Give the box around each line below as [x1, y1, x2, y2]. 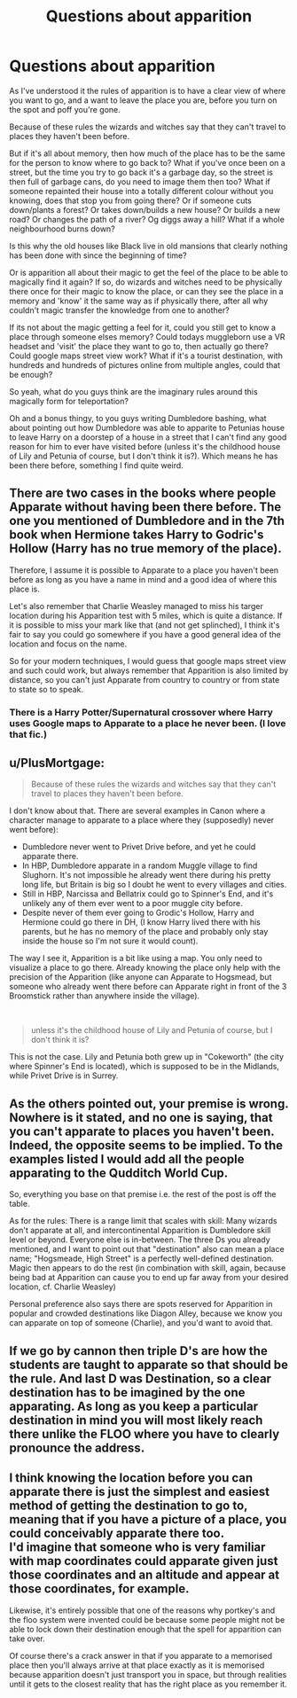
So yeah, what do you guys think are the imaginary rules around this [9, 386, 259, 396]
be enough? [9, 369, 53, 380]
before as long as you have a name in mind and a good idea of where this [9, 574, 277, 584]
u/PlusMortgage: [9, 755, 105, 771]
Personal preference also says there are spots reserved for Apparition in [9, 1299, 273, 1310]
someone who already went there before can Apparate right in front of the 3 [9, 982, 287, 992]
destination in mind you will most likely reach [9, 1412, 263, 1428]
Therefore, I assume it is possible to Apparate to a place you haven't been [9, 565, 279, 575]
